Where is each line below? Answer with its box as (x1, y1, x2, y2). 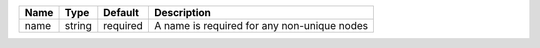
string (64, 19, 92, 32)
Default (103, 6, 140, 19)
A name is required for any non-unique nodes (153, 19, 369, 32)
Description (153, 6, 212, 19)
